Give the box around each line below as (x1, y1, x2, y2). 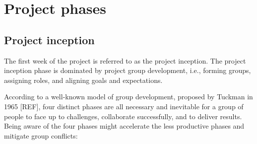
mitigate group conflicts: (4, 130, 78, 141)
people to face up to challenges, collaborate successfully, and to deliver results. (4, 111, 242, 121)
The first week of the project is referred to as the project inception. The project (4, 55, 246, 66)
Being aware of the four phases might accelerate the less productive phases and (4, 121, 245, 131)
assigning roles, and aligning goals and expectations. (4, 74, 163, 85)
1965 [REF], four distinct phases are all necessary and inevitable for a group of (4, 101, 244, 111)
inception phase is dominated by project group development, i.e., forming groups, (4, 65, 251, 75)
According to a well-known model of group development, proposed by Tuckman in (4, 91, 253, 102)
